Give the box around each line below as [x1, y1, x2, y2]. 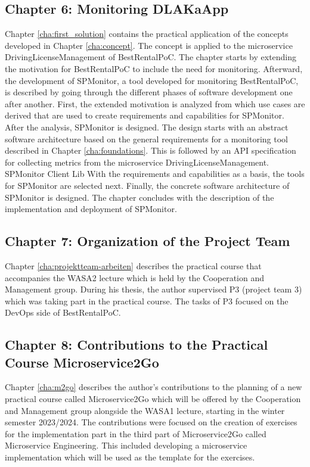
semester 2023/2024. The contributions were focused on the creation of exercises [5, 416, 297, 428]
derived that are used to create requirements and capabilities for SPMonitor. [5, 109, 284, 122]
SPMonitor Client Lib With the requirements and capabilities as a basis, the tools [5, 167, 305, 180]
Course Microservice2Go [5, 353, 159, 371]
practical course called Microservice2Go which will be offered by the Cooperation [5, 393, 301, 405]
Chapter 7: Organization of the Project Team [5, 232, 290, 250]
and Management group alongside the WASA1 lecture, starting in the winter [5, 404, 285, 416]
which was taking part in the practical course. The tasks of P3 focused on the [5, 294, 289, 307]
